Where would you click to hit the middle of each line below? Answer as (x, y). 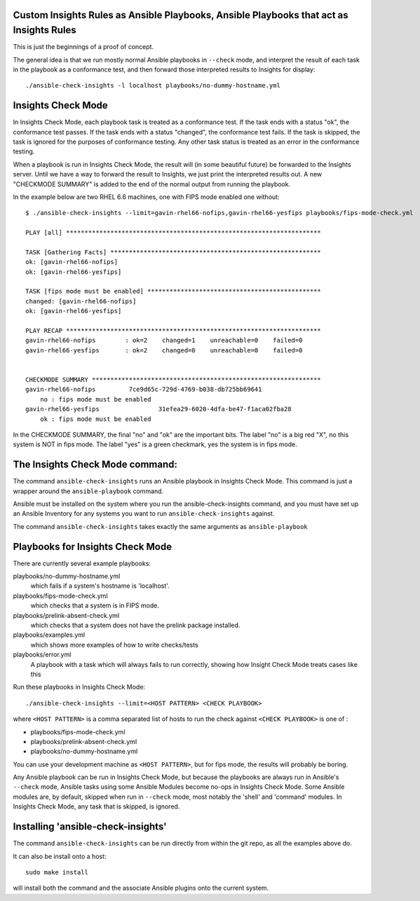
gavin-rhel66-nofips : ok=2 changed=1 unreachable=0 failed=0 (164, 341)
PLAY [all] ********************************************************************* (174, 233)
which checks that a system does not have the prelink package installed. (135, 625)
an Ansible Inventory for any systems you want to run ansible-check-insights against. (144, 514)
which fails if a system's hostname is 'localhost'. (100, 586)
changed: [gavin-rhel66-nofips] (81, 301)
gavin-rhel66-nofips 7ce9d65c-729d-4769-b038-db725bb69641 (144, 390)
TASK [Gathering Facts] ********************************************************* (174, 252)
